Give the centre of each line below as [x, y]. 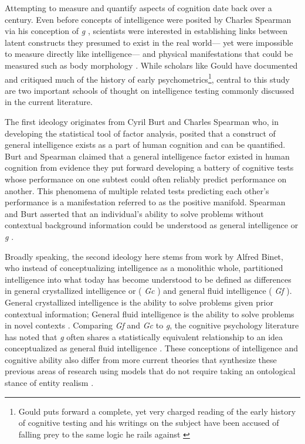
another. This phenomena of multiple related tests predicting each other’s [137, 190]
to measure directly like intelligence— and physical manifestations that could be [149, 54]
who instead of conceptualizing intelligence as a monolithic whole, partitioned [144, 268]
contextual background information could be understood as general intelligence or [152, 225]
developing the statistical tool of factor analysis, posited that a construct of [140, 133]
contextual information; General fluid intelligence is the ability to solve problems [150, 313]
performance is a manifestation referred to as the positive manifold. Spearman [145, 202]
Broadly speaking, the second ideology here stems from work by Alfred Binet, [144, 256]
